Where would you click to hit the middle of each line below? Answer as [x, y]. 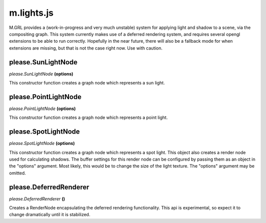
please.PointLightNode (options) [42, 109]
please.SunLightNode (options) [41, 74]
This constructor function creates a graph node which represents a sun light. [87, 83]
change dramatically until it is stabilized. [50, 215]
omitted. [17, 173]
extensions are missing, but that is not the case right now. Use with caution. [86, 48]
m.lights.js [31, 13]
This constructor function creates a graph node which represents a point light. [88, 117]
